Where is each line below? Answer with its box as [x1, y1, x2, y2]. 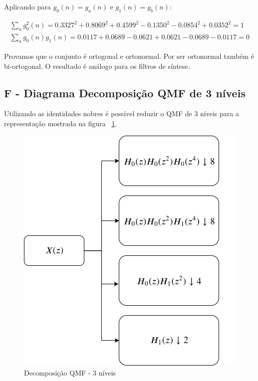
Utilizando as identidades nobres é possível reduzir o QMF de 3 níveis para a [4, 108, 239, 119]
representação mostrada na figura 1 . [4, 118, 117, 128]
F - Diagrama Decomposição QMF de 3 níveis [4, 85, 246, 100]
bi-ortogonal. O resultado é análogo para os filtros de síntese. [4, 60, 190, 71]
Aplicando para [4, 1, 51, 11]
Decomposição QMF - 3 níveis [24, 368, 116, 378]
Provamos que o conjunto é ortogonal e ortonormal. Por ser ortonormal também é [4, 50, 254, 61]
